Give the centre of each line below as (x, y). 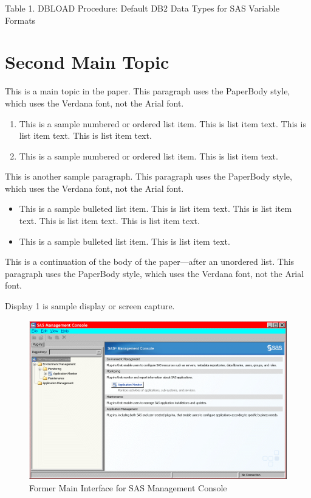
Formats (20, 20)
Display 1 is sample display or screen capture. (90, 306)
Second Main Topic (87, 62)
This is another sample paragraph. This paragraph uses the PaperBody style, (149, 176)
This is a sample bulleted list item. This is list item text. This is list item (155, 209)
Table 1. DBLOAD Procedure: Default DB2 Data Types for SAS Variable (142, 8)
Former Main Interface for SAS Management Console (128, 487)
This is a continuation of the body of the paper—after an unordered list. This (150, 261)
